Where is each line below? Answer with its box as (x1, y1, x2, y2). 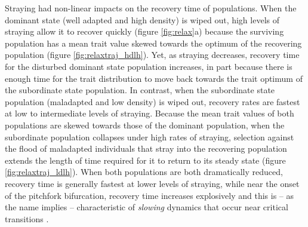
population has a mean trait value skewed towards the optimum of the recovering (5, 36, 302, 49)
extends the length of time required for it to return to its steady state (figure (5, 154, 286, 166)
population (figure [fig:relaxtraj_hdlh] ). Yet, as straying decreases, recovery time (5, 48, 300, 61)
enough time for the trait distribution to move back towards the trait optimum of (5, 72, 303, 84)
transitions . (5, 212, 49, 225)
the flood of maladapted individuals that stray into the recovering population (5, 142, 287, 155)
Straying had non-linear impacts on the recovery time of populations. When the (5, 2, 297, 14)
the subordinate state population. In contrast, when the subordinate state (5, 84, 275, 96)
